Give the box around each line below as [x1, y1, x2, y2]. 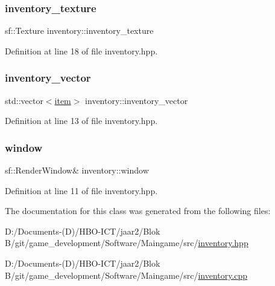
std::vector [5, 94, 43, 106]
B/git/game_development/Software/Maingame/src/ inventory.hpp [5, 236, 248, 249]
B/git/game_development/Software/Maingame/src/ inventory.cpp [5, 268, 248, 281]
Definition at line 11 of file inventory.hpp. [5, 184, 158, 197]
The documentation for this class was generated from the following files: [5, 204, 271, 217]
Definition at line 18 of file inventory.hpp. [5, 44, 158, 57]
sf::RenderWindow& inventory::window [5, 164, 149, 177]
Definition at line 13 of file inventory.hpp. [5, 114, 158, 127]
